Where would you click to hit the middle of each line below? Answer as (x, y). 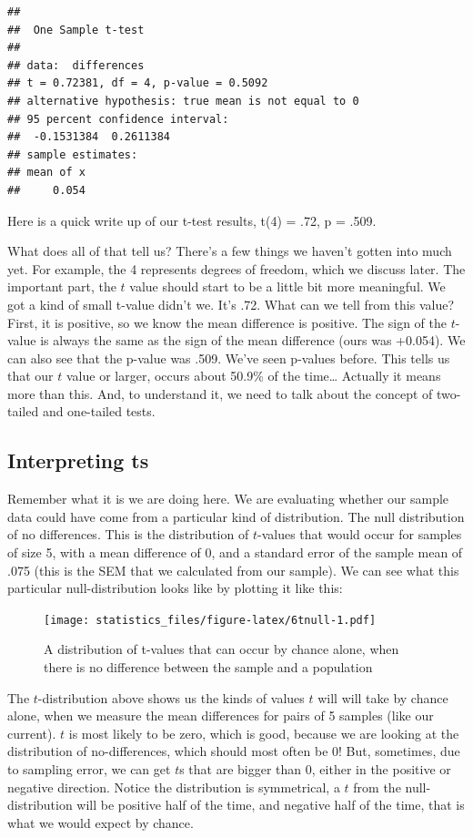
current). (32, 733)
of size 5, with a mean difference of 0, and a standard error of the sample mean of (235, 552)
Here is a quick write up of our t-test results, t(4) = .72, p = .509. (192, 220)
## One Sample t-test (76, 30)
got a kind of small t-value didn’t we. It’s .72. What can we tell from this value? (231, 304)
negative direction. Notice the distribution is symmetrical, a (174, 787)
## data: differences (76, 65)
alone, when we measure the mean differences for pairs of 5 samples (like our (221, 715)
